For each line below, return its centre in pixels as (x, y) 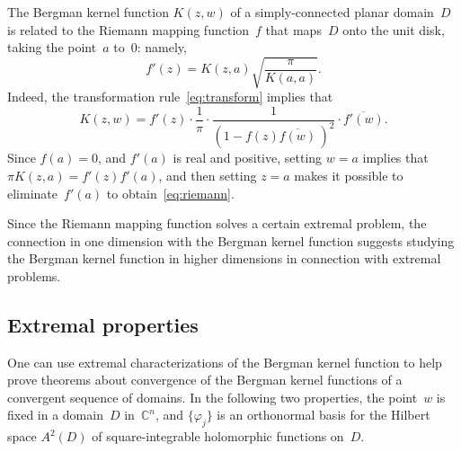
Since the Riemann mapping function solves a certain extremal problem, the (217, 223)
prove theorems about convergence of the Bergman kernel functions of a (205, 380)
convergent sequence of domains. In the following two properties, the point (213, 397)
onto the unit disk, (394, 29)
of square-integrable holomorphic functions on (218, 436)
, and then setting (208, 175)
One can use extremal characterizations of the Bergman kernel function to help (225, 362)
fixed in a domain (55, 415)
